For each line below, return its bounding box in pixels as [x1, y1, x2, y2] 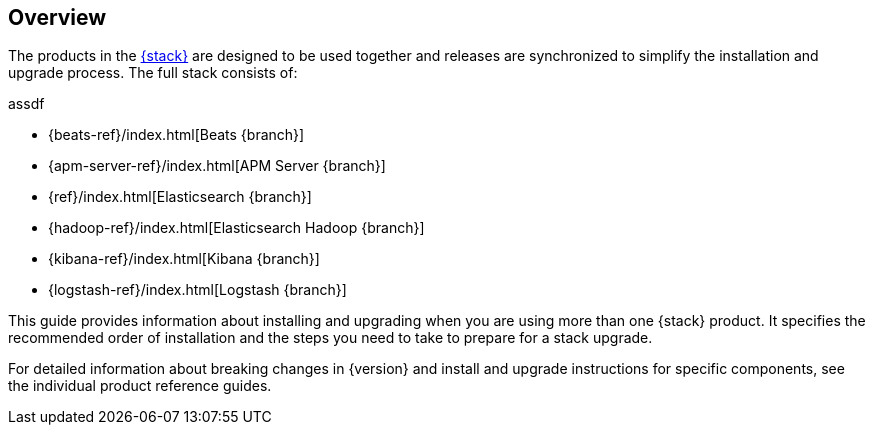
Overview [8, 5, 107, 30]
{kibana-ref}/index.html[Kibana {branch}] [48, 250, 320, 268]
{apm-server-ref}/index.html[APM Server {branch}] [48, 157, 386, 175]
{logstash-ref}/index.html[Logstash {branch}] [48, 281, 347, 299]
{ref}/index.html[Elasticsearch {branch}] [48, 188, 312, 206]
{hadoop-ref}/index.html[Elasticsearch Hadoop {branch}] [48, 219, 425, 237]
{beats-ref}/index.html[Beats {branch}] [48, 126, 305, 144]
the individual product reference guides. [8, 377, 272, 395]
